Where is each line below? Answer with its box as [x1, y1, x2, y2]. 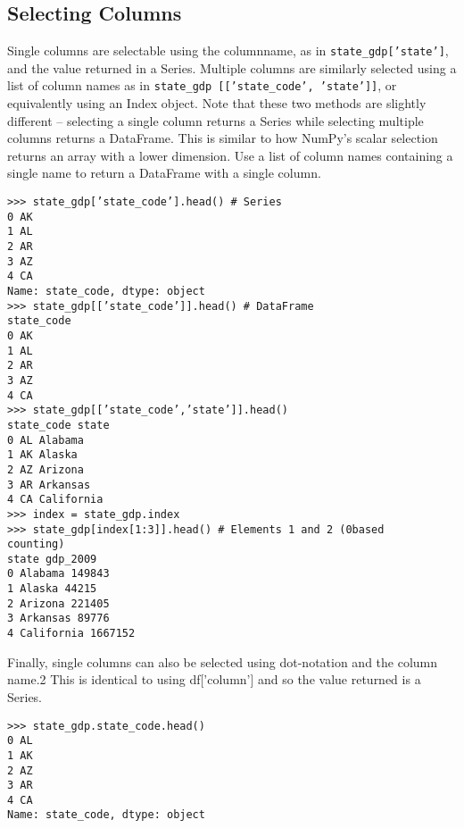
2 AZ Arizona [7, 463, 84, 476]
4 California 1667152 [7, 627, 136, 640]
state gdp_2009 [7, 552, 97, 565]
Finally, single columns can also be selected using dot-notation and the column [7, 652, 438, 671]
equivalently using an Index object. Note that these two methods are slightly [7, 94, 427, 113]
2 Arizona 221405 [7, 597, 110, 610]
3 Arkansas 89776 [7, 612, 110, 625]
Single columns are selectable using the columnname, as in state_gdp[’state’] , [7, 41, 449, 60]
